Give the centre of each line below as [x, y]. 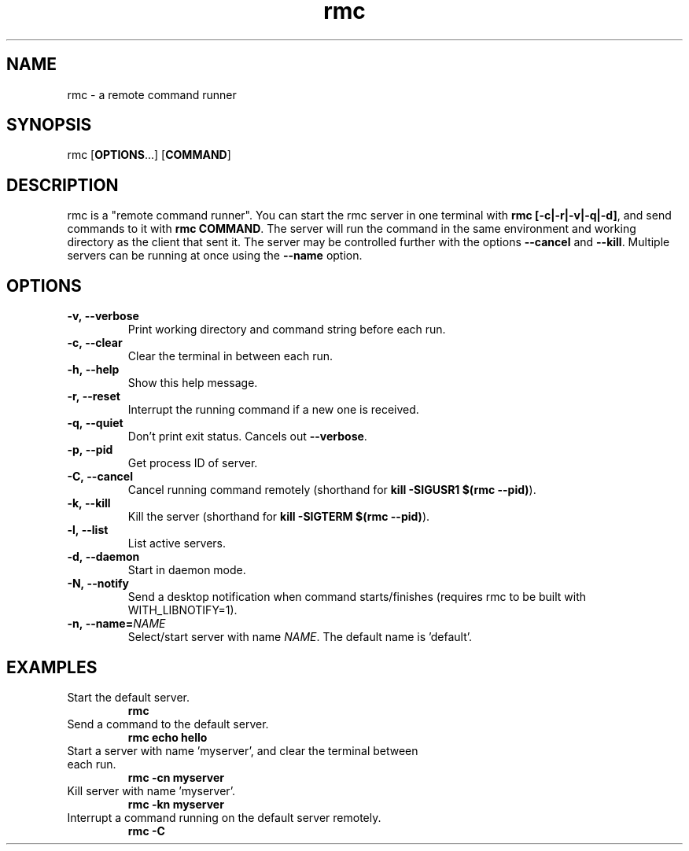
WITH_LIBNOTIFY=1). [182, 610]
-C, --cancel [100, 477]
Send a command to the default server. [168, 724]
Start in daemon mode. [187, 570]
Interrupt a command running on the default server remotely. [224, 817]
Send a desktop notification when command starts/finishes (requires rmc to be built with [357, 597]
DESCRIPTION [63, 185]
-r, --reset [94, 396]
